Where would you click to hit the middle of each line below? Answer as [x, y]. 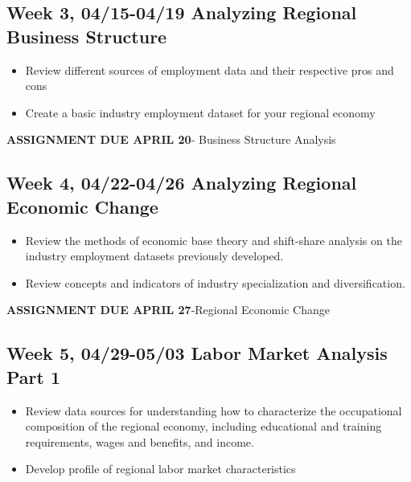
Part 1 [34, 376]
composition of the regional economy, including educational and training [203, 426]
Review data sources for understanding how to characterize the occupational [214, 410]
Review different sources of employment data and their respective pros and [210, 69]
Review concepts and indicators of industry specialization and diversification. [215, 282]
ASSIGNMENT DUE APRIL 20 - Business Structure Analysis [171, 139]
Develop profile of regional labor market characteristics [160, 469]
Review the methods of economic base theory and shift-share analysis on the [214, 240]
